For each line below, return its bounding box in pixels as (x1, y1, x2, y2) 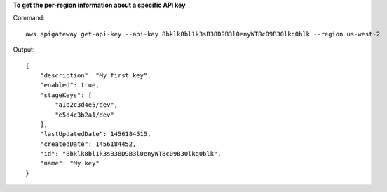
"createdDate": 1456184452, (39, 140, 137, 148)
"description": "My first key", (39, 71, 151, 80)
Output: (13, 45, 35, 54)
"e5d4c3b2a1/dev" (55, 110, 115, 119)
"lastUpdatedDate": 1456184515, (39, 130, 151, 138)
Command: (13, 14, 45, 22)
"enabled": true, (39, 81, 100, 89)
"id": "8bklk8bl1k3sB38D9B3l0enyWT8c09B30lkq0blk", (39, 150, 222, 158)
